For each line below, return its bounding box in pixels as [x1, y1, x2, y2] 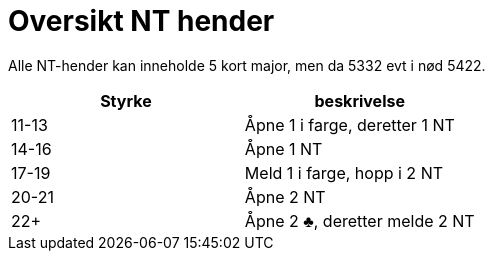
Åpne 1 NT [244, 138, 323, 159]
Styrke [100, 90, 152, 111]
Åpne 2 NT [244, 186, 326, 207]
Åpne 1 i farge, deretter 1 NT [244, 114, 455, 135]
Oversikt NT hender [8, 4, 275, 38]
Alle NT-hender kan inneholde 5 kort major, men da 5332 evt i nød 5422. [8, 56, 486, 74]
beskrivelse [314, 90, 405, 111]
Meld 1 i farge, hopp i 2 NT [244, 162, 444, 183]
